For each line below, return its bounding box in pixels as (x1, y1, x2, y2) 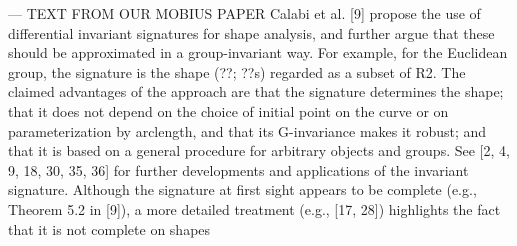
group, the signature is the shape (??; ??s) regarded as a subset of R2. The (8, 61, 466, 82)
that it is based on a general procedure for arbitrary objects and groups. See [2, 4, (8, 140, 510, 161)
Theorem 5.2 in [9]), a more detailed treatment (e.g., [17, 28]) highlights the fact (8, 198, 501, 219)
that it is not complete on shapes (8, 218, 211, 239)
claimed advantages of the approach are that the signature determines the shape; (8, 81, 504, 102)
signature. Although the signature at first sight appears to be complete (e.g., (8, 179, 477, 200)
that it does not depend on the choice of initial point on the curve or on (8, 100, 449, 121)
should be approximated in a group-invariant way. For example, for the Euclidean (8, 42, 508, 63)
